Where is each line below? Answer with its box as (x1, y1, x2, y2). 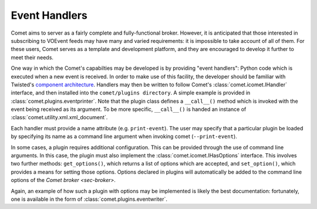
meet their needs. (11, 53, 54, 61)
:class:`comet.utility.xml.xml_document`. (11, 114, 108, 121)
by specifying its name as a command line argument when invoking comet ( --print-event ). (11, 133, 237, 140)
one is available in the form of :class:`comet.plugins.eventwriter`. (11, 195, 167, 203)
